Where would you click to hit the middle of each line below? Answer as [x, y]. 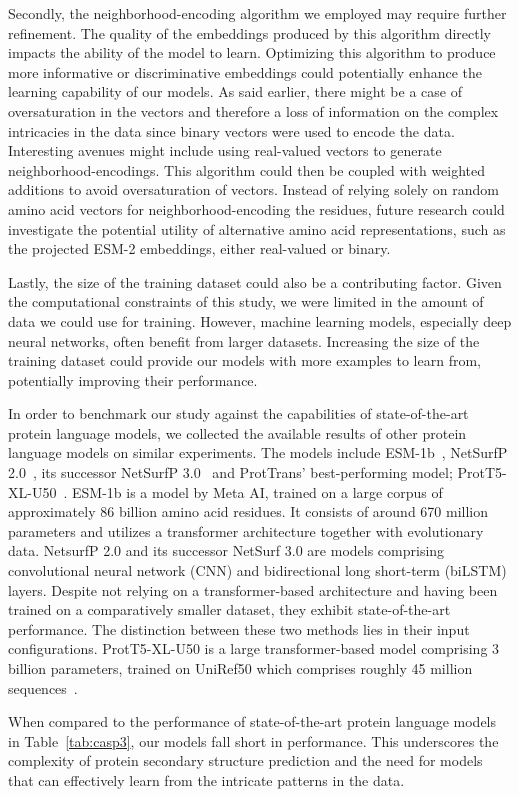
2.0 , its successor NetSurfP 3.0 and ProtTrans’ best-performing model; [230, 472]
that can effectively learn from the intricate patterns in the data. [206, 779]
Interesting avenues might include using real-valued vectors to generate [225, 150]
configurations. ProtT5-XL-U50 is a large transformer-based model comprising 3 [254, 648]
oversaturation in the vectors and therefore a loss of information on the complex [253, 110]
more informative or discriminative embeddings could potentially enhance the [245, 71]
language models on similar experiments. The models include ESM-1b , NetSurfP [258, 452]
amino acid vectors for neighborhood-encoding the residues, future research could [256, 208]
